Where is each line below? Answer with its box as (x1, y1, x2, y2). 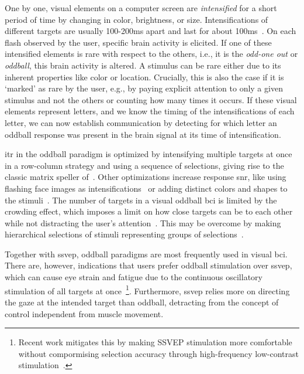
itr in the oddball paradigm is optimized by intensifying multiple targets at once (5, 148, 292, 160)
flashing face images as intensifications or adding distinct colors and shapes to (5, 182, 288, 194)
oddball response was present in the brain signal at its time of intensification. (5, 128, 281, 140)
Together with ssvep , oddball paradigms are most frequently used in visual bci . (5, 247, 288, 260)
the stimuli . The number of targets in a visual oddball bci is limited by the (5, 193, 277, 206)
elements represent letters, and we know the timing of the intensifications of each (5, 105, 295, 117)
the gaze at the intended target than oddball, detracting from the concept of (5, 295, 279, 308)
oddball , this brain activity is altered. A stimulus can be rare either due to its (5, 59, 281, 71)
